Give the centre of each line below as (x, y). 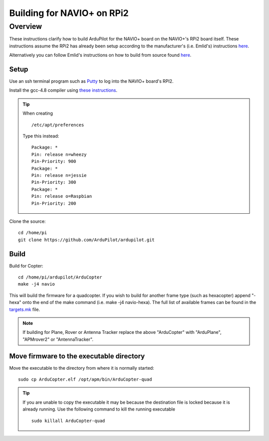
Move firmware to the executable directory (77, 356)
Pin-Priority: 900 (54, 161)
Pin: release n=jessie (59, 175)
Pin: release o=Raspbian (62, 196)
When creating (38, 113)
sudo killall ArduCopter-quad (68, 421)
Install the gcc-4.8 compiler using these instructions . (63, 90)
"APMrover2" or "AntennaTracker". (58, 339)
